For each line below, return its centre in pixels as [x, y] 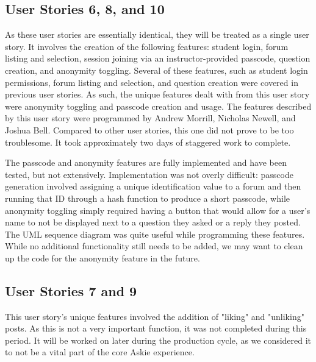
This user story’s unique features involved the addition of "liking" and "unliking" [155, 316]
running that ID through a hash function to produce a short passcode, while [147, 198]
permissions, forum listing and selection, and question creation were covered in [152, 82]
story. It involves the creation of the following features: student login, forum [147, 46]
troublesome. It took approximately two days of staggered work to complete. [148, 142]
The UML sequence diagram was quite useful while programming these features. [155, 234]
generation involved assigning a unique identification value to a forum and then [153, 186]
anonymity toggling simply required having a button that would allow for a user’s [158, 210]
